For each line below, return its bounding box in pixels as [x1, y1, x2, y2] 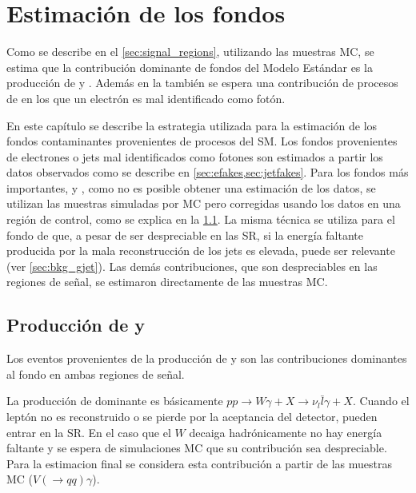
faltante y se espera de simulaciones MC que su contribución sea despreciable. [6, 439, 387, 456]
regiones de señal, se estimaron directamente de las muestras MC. [6, 273, 328, 290]
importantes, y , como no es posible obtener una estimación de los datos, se [6, 179, 376, 196]
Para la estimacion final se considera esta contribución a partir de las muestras [6, 455, 392, 471]
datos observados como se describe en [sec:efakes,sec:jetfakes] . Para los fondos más [6, 164, 409, 181]
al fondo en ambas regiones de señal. [6, 365, 185, 382]
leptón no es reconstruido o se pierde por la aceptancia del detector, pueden [6, 408, 378, 425]
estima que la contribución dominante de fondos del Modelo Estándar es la [6, 58, 373, 75]
